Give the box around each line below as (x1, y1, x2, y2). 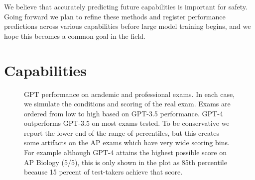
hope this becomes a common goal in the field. (4, 30, 146, 41)
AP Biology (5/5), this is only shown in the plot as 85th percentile (24, 157, 227, 167)
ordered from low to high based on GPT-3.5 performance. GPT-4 (24, 108, 223, 118)
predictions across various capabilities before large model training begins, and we (4, 21, 251, 31)
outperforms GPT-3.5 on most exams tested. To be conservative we (24, 118, 230, 128)
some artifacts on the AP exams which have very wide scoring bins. (24, 137, 230, 148)
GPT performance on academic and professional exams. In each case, (24, 89, 235, 99)
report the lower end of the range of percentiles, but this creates (24, 127, 220, 138)
